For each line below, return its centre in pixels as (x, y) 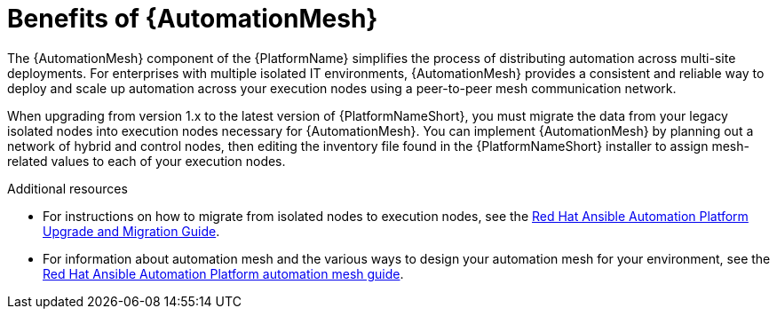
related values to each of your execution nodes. (147, 161)
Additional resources (67, 188)
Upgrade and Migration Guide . (131, 231)
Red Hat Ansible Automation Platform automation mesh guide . (223, 273)
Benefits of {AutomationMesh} (193, 19)
